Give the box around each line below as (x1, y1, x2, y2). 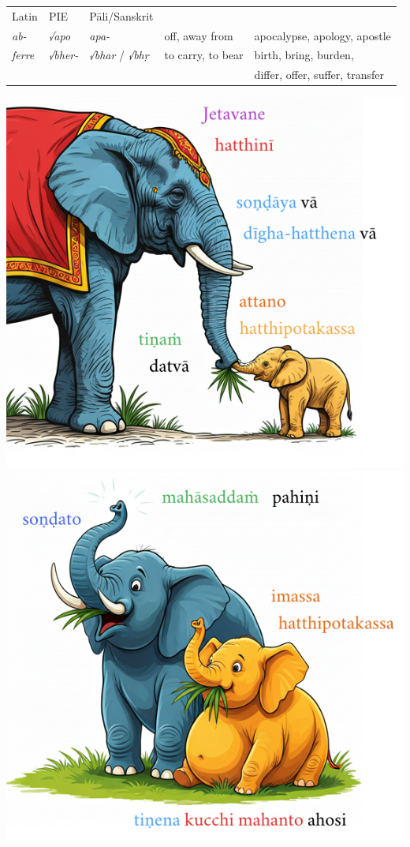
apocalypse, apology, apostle (254, 27, 391, 43)
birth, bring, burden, (254, 47, 354, 63)
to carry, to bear (164, 47, 244, 63)
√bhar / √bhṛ (89, 47, 149, 63)
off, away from (164, 27, 233, 43)
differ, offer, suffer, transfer (254, 66, 385, 83)
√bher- (48, 47, 79, 63)
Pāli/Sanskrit (89, 7, 154, 24)
